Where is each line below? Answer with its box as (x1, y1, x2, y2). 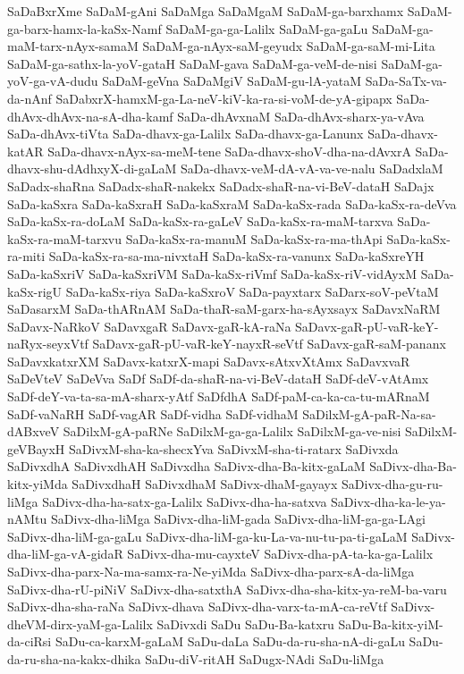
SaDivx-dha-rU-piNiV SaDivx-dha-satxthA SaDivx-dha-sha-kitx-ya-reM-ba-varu (7, 579, 447, 598)
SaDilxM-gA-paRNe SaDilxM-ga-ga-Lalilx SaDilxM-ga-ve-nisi (63, 422, 401, 441)
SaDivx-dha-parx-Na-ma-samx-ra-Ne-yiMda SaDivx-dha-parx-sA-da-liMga (7, 562, 415, 580)
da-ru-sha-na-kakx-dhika (7, 649, 141, 668)
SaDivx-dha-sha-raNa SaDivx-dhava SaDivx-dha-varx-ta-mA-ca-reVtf (7, 597, 387, 616)
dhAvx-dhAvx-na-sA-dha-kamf (7, 106, 173, 125)
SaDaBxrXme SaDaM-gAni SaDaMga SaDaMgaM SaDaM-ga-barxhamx (7, 2, 404, 20)
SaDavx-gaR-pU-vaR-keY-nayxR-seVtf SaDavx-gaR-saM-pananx (92, 334, 446, 353)
